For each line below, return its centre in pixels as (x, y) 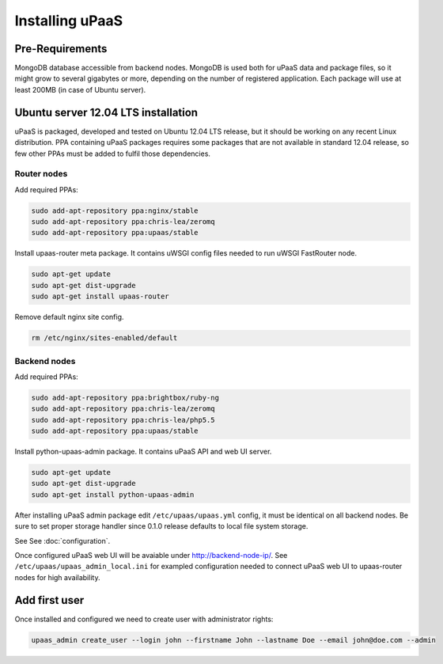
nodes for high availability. (57, 577)
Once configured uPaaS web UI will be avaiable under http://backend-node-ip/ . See (151, 555)
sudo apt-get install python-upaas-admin (113, 494)
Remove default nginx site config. (69, 317)
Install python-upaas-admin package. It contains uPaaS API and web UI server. (143, 452)
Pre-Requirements (61, 49)
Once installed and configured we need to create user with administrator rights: (144, 619)
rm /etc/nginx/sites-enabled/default (104, 338)
